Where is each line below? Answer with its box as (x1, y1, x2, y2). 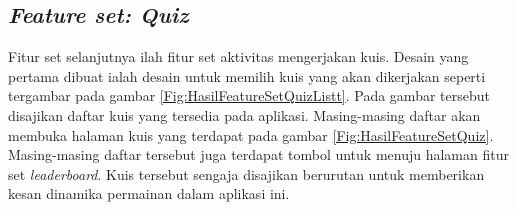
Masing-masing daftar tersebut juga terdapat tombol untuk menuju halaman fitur (8, 144, 509, 165)
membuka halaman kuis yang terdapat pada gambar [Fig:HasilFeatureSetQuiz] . (8, 124, 494, 145)
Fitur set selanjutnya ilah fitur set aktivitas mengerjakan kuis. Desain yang (8, 46, 469, 67)
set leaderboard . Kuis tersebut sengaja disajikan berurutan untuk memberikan (8, 163, 485, 184)
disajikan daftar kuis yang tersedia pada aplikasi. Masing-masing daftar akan (8, 104, 481, 125)
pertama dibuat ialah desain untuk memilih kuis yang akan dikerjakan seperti (8, 65, 486, 86)
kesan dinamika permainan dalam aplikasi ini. (8, 183, 290, 204)
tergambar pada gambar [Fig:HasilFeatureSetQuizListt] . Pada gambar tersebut (8, 85, 490, 106)
